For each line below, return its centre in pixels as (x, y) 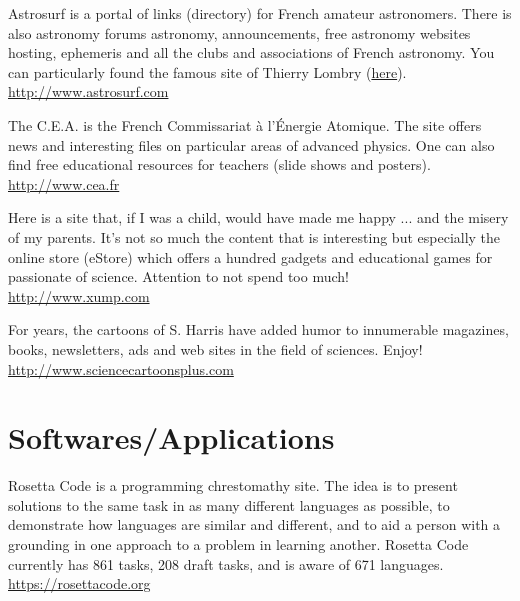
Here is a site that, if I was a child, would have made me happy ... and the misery (258, 217)
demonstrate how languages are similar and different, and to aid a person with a (254, 524)
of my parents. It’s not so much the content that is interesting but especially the (254, 236)
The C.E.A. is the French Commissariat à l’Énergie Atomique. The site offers (245, 124)
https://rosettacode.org (79, 583)
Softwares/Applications (171, 437)
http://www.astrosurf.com (88, 91)
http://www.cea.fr (64, 183)
